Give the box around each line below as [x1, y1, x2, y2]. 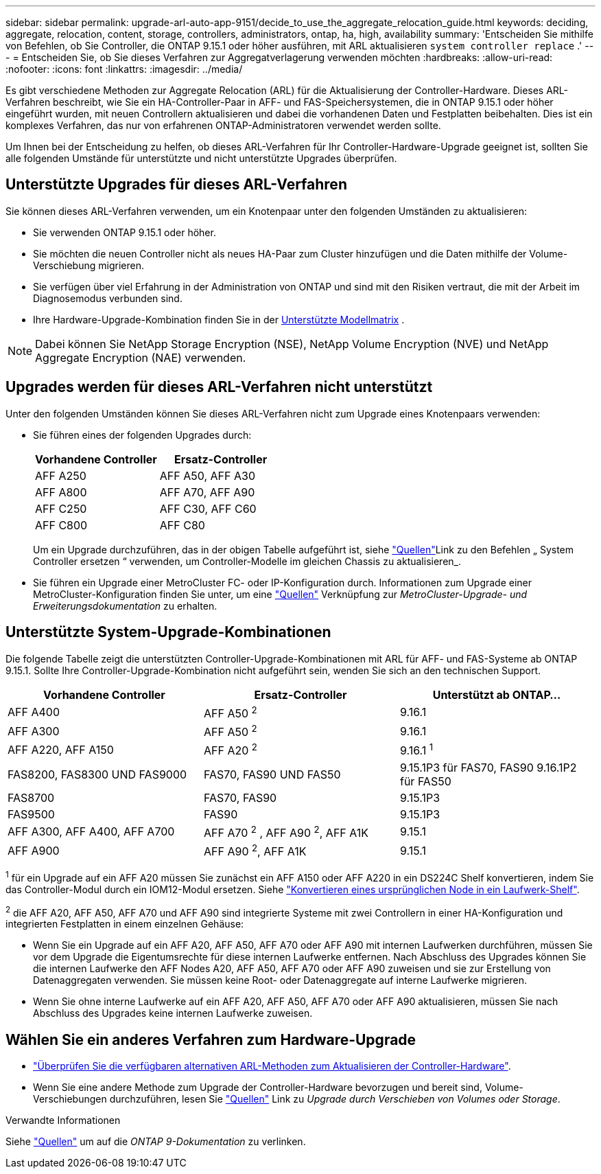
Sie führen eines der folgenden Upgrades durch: [33, 428, 252, 441]
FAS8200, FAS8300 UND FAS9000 [8, 767, 187, 781]
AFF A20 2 [203, 741, 257, 758]
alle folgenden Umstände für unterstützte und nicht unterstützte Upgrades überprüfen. [5, 152, 397, 164]
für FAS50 [399, 774, 451, 788]
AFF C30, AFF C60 [159, 501, 257, 516]
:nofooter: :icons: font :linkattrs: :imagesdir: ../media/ [5, 63, 243, 75]
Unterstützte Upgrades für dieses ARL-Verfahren [5, 176, 347, 194]
